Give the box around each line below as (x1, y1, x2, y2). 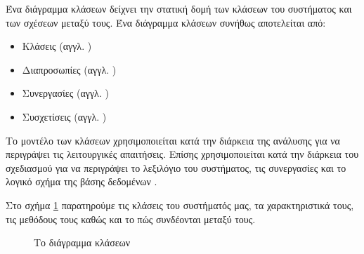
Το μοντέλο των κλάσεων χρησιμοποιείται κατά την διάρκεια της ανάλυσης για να (6, 133, 340, 147)
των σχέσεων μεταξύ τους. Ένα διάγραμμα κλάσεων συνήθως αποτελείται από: (6, 15, 326, 29)
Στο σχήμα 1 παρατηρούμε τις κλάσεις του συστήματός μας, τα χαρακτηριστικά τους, (6, 197, 354, 212)
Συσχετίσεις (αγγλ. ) (22, 109, 107, 123)
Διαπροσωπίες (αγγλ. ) (22, 62, 117, 76)
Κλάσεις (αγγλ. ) (22, 39, 92, 53)
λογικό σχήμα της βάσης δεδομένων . (6, 174, 157, 189)
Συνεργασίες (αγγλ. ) (22, 86, 109, 100)
